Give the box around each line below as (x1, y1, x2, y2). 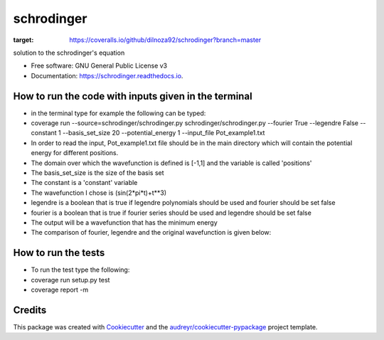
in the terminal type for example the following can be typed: (31, 109, 206, 117)
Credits (13, 304, 47, 316)
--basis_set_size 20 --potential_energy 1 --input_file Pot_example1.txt (62, 129, 265, 137)
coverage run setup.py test (31, 275, 110, 284)
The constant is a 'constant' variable (31, 179, 138, 187)
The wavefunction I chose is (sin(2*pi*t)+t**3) (31, 188, 167, 197)
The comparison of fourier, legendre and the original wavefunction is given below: (31, 228, 272, 237)
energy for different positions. (31, 149, 119, 157)
